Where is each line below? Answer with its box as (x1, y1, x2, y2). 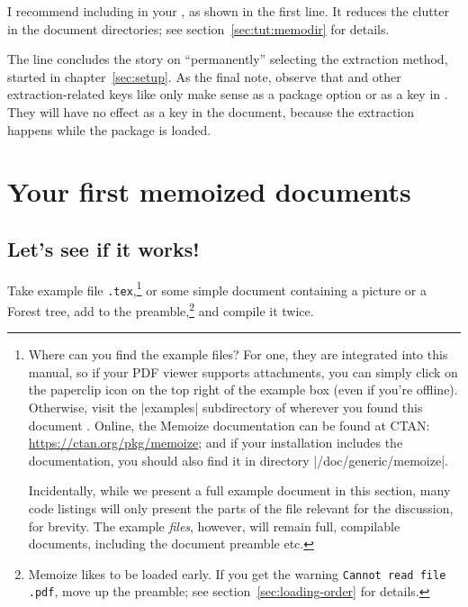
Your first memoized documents (7, 173, 411, 210)
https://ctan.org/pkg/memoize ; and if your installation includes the (28, 433, 403, 452)
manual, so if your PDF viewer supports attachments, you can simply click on (28, 362, 458, 381)
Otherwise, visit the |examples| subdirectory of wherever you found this (28, 398, 423, 417)
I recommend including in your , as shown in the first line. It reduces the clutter (7, 2, 449, 20)
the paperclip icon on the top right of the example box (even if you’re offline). (28, 380, 458, 399)
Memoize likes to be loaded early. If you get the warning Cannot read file (28, 564, 446, 583)
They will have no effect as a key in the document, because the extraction (7, 102, 415, 121)
